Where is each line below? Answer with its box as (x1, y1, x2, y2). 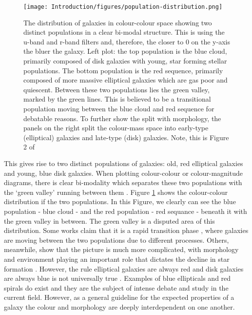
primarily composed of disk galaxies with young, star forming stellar (23, 56, 227, 66)
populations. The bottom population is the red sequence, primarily (23, 65, 223, 75)
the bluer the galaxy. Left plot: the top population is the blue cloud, (23, 46, 227, 56)
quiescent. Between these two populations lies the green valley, (23, 84, 210, 94)
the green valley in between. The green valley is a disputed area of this (4, 215, 215, 226)
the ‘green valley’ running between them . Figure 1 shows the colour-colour (4, 187, 228, 197)
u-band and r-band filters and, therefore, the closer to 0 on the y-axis (23, 36, 230, 46)
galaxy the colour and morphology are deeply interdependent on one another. (4, 301, 235, 312)
